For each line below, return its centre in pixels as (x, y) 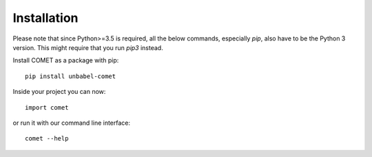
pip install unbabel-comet (71, 76)
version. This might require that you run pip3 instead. (88, 47)
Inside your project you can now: (59, 92)
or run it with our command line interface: (72, 123)
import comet (47, 107)
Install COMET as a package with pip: (66, 60)
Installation (45, 18)
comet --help (47, 138)
